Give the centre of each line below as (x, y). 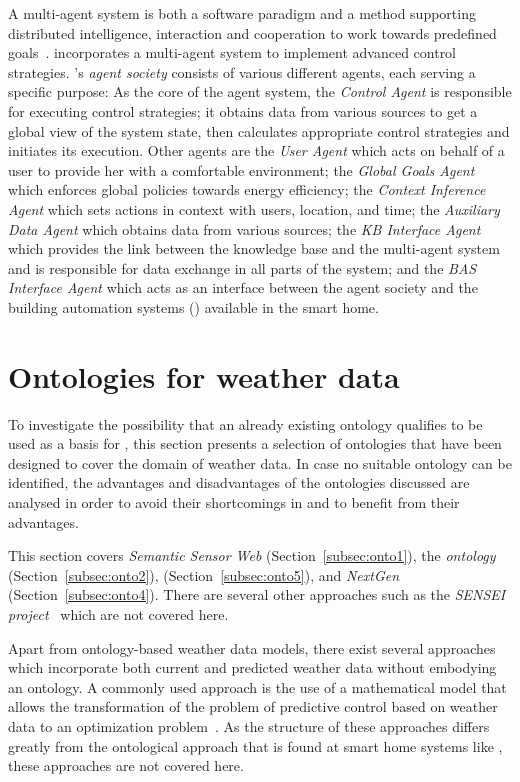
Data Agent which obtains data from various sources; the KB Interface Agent (244, 228)
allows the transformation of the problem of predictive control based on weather (253, 706)
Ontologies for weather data (204, 375)
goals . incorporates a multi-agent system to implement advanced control (232, 52)
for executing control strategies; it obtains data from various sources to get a (243, 110)
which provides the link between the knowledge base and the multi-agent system (254, 248)
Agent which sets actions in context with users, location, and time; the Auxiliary (254, 208)
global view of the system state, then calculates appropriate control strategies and (259, 130)
